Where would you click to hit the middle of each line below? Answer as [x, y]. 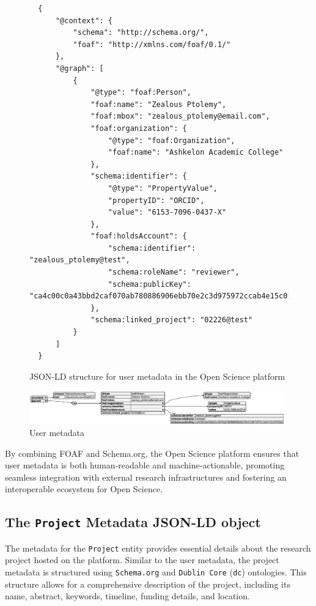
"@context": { [84, 20]
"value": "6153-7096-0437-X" [167, 212]
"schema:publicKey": [149, 284]
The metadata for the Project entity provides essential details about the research [158, 548]
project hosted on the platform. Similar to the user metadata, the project [142, 560]
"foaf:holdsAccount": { [139, 236]
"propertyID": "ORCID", [156, 200]
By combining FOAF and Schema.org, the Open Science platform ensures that [152, 453]
